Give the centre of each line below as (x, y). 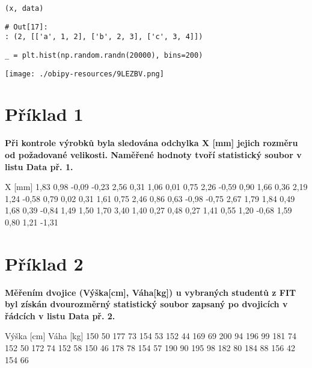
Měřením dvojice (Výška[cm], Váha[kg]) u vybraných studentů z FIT (151, 292)
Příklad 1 (44, 114)
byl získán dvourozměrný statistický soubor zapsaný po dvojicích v (146, 304)
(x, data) (24, 8)
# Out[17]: (26, 27)
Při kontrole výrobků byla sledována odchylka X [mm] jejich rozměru (151, 143)
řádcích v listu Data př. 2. (60, 315)
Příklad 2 (44, 263)
